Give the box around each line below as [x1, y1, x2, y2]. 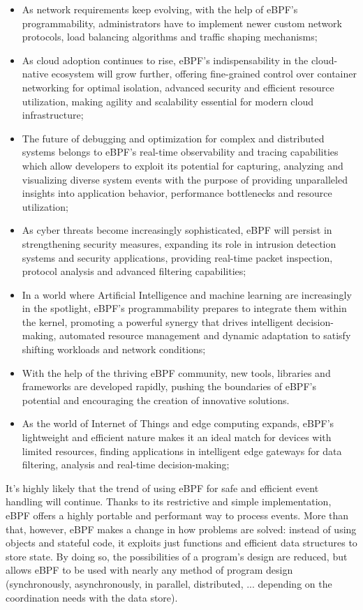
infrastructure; [22, 107, 84, 122]
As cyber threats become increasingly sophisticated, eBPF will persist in [22, 223, 332, 237]
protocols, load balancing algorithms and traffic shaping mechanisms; [22, 29, 318, 44]
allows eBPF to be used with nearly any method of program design [6, 563, 293, 577]
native [22, 66, 49, 81]
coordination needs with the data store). [6, 590, 178, 604]
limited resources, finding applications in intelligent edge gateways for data [22, 443, 342, 458]
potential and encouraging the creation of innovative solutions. [22, 392, 290, 407]
